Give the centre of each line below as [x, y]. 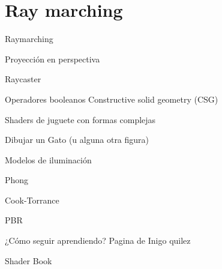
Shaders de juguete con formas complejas [80, 119]
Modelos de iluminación [48, 159]
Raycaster [23, 79]
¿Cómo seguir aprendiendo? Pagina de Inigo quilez [98, 240]
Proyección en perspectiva [52, 59]
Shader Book [28, 260]
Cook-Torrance [32, 200]
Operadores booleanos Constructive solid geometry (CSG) [112, 99]
